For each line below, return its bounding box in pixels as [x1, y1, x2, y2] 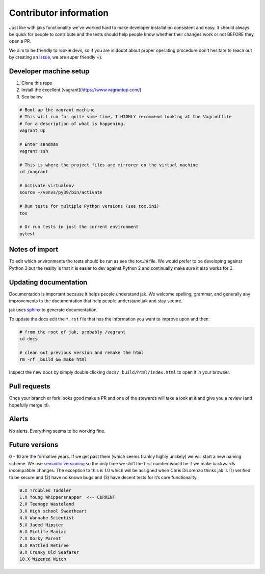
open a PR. [9, 38, 31, 44]
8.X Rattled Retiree [19, 542, 69, 548]
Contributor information [9, 7, 109, 18]
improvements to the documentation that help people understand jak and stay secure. [9, 298, 183, 304]
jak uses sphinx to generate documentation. [9, 307, 98, 313]
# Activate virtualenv [19, 183, 74, 189]
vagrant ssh [19, 148, 49, 154]
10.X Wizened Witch [19, 556, 66, 562]
